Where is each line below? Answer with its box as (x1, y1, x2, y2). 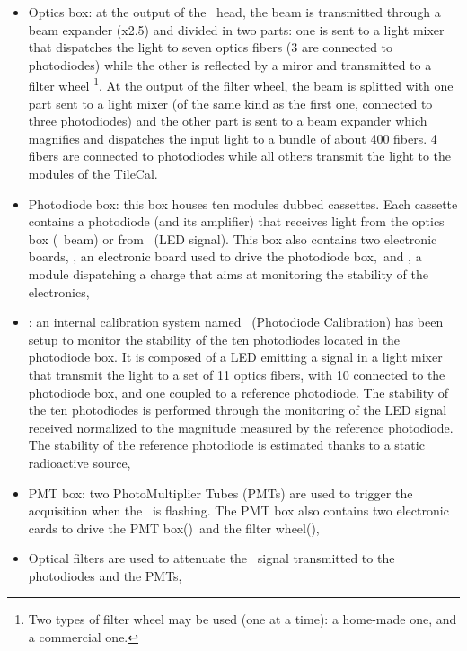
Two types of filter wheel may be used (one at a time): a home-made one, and (28, 610, 457, 629)
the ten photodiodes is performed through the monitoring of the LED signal (28, 400, 447, 419)
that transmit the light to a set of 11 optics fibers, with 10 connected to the (28, 365, 445, 383)
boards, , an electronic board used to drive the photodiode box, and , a (28, 247, 422, 266)
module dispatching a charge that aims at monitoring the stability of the (28, 264, 429, 283)
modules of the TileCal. (28, 164, 158, 182)
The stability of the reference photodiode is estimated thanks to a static (28, 435, 425, 454)
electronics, (28, 282, 90, 301)
